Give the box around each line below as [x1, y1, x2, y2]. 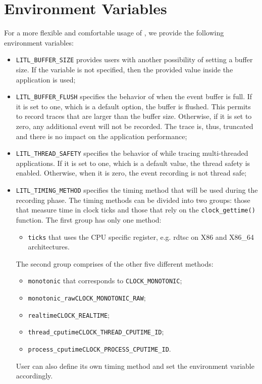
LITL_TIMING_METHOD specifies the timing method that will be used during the [16, 185, 258, 195]
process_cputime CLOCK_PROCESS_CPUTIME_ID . [28, 344, 171, 354]
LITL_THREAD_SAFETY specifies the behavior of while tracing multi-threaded [16, 148, 248, 158]
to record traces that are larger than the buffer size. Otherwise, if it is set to [16, 111, 252, 121]
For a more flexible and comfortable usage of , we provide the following [4, 27, 224, 38]
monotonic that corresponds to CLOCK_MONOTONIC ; [28, 275, 182, 286]
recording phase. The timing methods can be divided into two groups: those [16, 194, 250, 205]
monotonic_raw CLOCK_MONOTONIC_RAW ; [28, 292, 146, 303]
